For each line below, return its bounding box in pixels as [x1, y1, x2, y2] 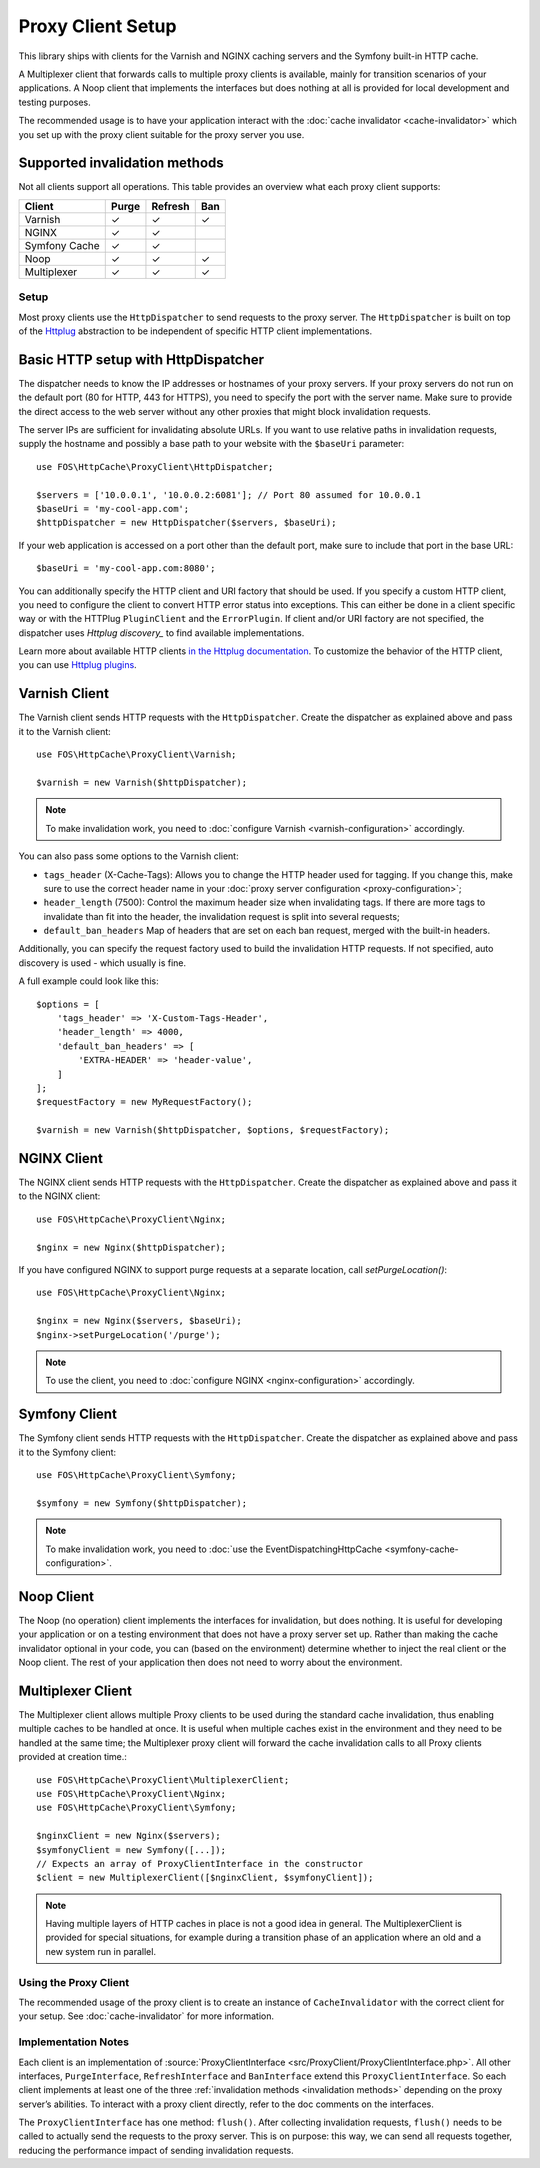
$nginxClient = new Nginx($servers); [36, 1830, 222, 1842]
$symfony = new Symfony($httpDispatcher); [36, 1497, 248, 1509]
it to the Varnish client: [18, 725, 112, 737]
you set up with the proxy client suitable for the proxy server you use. [18, 128, 305, 140]
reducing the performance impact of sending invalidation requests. [18, 2144, 294, 2156]
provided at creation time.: [18, 1751, 127, 1763]
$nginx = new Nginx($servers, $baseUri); [36, 1315, 242, 1327]
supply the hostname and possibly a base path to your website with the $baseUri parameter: [18, 438, 405, 450]
